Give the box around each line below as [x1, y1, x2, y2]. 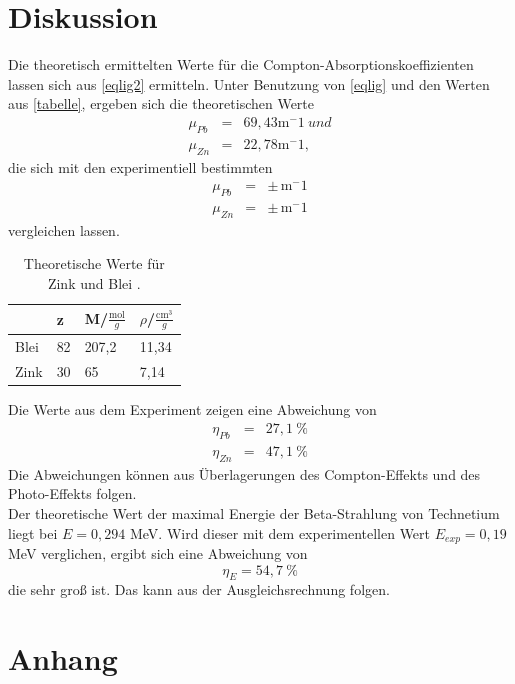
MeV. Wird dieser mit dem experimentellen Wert [129, 522, 431, 543]
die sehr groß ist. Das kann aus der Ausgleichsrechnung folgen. [8, 579, 390, 600]
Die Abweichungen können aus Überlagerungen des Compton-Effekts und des [8, 463, 481, 484]
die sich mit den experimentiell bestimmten [8, 156, 273, 177]
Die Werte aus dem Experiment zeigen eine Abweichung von [8, 398, 377, 419]
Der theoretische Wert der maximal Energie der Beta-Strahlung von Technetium [8, 503, 500, 524]
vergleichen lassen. [8, 219, 120, 240]
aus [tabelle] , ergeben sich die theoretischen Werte [8, 93, 315, 114]
